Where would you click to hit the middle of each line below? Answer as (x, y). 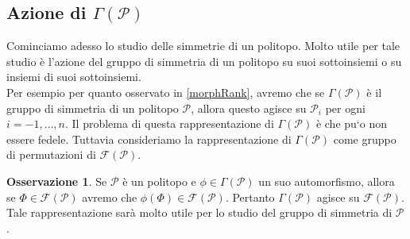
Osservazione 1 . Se (57, 181)
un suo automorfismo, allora (327, 181)
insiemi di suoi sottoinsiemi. (74, 77)
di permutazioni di (51, 154)
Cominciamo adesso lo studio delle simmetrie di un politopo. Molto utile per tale (203, 46)
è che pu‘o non (351, 123)
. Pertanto (250, 197)
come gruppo (365, 139)
